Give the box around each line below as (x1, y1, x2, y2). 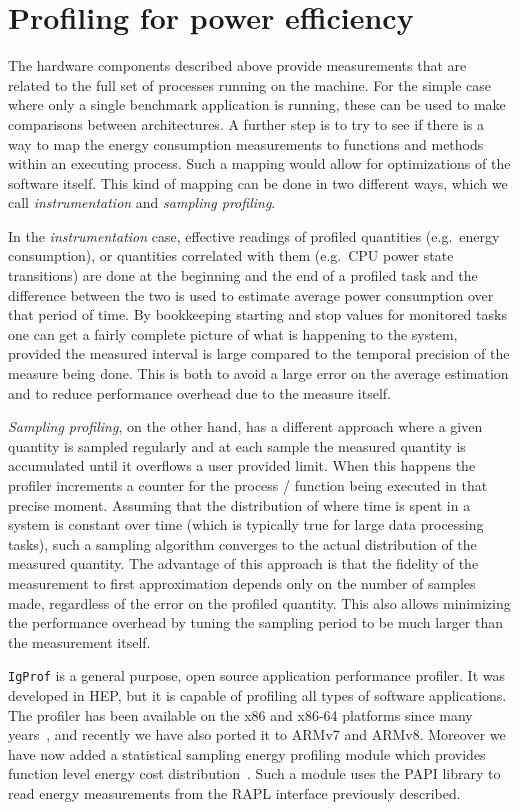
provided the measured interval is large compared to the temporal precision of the (8, 343, 510, 364)
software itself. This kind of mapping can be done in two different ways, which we (8, 172, 508, 193)
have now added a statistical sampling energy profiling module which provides (8, 743, 486, 764)
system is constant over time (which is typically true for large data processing (8, 514, 484, 535)
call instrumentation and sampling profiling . (8, 192, 276, 213)
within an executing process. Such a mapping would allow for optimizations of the (8, 153, 511, 174)
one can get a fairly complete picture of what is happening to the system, (8, 323, 458, 344)
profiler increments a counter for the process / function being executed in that (8, 475, 488, 495)
